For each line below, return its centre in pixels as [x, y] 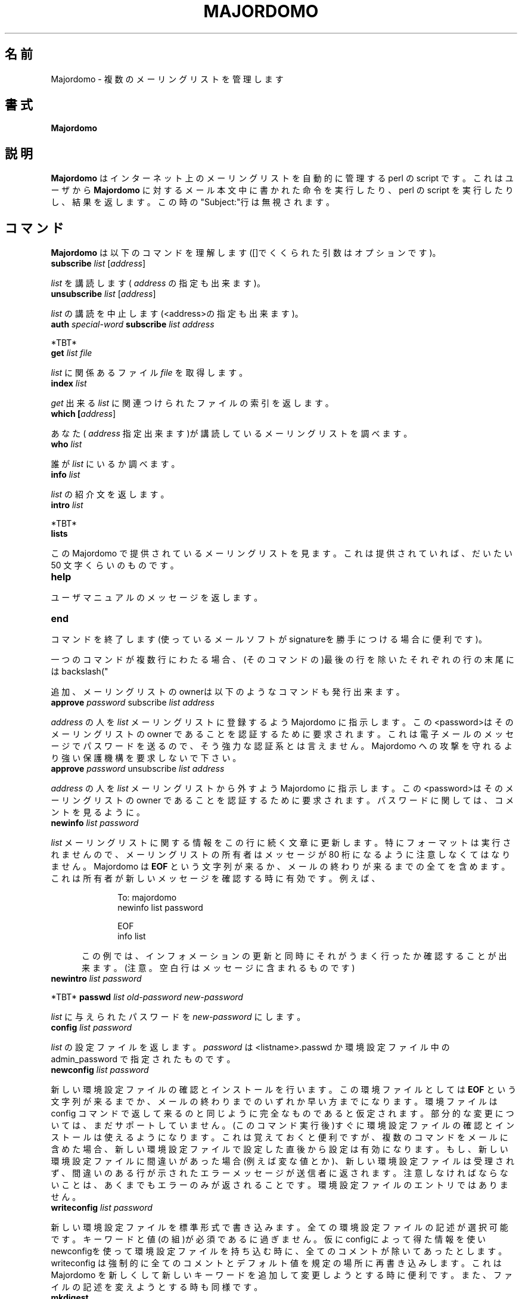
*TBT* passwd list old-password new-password [147, 997]
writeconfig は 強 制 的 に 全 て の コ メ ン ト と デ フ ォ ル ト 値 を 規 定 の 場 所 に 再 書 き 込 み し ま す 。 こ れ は [276, 1263]
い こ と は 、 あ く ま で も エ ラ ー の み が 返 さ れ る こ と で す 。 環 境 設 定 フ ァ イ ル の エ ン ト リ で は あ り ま [279, 1185]
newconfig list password [100, 1070]
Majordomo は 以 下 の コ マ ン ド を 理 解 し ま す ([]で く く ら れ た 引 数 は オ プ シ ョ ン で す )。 [246, 253]
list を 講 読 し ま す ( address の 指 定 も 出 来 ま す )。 [158, 283]
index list [69, 383]
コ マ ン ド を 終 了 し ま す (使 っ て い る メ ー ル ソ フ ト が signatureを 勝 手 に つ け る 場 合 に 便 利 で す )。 [269, 639]
